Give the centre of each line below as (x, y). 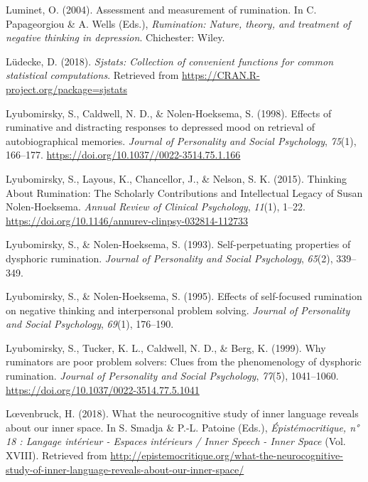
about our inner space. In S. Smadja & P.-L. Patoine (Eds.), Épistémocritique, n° (183, 427)
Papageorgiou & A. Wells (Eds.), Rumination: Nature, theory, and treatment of (178, 23)
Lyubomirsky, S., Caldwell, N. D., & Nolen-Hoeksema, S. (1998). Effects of (169, 113)
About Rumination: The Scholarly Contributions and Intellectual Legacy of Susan (184, 192)
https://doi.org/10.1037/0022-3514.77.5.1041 (103, 389)
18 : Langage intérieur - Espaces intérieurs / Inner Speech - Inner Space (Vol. (176, 441)
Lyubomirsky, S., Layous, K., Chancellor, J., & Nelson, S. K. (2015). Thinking (177, 178)
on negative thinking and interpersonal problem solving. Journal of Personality (178, 310)
